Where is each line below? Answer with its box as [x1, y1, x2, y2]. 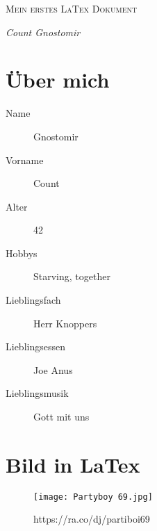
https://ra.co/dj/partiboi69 [33, 512, 150, 526]
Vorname [6, 152, 44, 167]
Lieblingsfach [6, 293, 61, 307]
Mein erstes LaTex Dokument [6, 1, 138, 15]
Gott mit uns [33, 409, 90, 424]
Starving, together [33, 269, 110, 284]
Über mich [6, 65, 110, 94]
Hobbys [6, 245, 38, 260]
